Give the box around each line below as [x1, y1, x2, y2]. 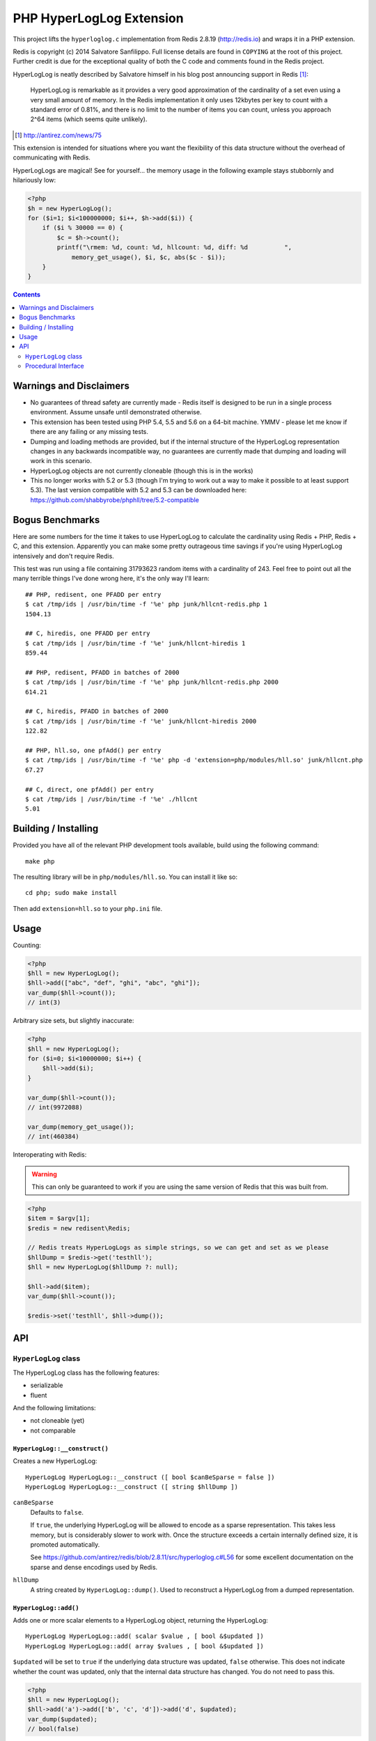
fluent [30, 1391, 47, 1399]
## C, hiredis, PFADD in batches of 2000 [25, 708, 169, 715]
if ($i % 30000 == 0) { [42, 224, 123, 232]
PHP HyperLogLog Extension [13, 10, 184, 26]
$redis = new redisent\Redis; [27, 1224, 131, 1232]
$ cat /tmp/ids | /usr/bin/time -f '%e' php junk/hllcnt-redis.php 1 [25, 600, 268, 609]
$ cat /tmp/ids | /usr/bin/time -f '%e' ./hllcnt [25, 795, 198, 803]
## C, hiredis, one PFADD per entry [25, 630, 150, 637]
